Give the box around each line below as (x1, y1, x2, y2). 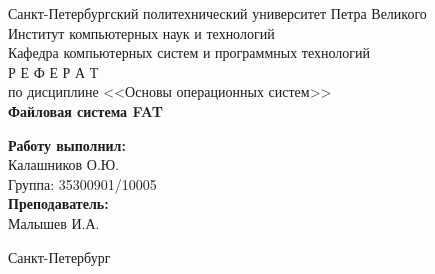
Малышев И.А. (8, 212, 100, 233)
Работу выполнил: (8, 134, 126, 155)
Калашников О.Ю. (8, 154, 120, 175)
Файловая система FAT (8, 100, 163, 121)
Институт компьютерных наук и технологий (8, 22, 275, 43)
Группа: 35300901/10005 (8, 173, 157, 194)
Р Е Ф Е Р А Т (8, 61, 99, 82)
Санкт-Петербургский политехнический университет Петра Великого (8, 3, 427, 23)
